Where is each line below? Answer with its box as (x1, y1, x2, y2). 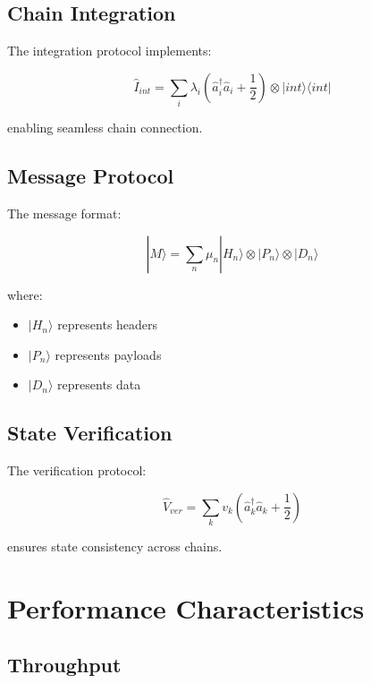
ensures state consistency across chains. (7, 537, 223, 556)
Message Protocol (7, 162, 174, 190)
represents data (57, 375, 141, 394)
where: (7, 285, 43, 303)
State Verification (7, 419, 173, 447)
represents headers (57, 315, 158, 334)
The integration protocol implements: (7, 41, 212, 60)
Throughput (7, 651, 122, 679)
